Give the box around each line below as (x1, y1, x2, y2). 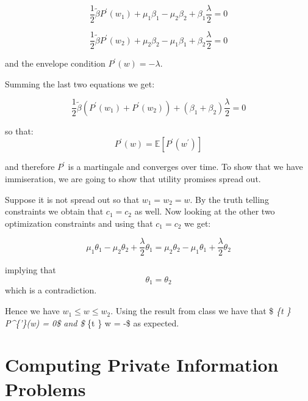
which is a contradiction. (5, 284, 97, 296)
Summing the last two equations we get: (5, 77, 155, 90)
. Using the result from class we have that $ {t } (110, 304, 291, 317)
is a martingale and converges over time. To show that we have (68, 160, 303, 173)
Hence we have (5, 304, 60, 317)
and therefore (5, 160, 55, 173)
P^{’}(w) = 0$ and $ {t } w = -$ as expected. (5, 316, 179, 329)
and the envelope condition (5, 57, 106, 70)
